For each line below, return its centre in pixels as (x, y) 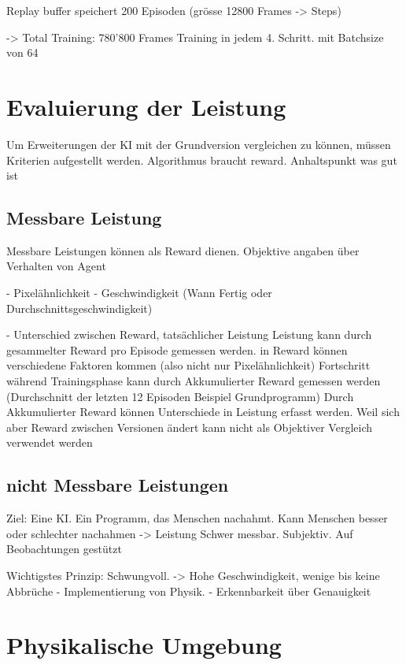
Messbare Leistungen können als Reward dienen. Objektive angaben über (183, 250)
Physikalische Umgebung (144, 645)
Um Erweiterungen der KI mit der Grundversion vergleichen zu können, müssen (199, 144)
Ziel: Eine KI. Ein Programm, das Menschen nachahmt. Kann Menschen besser (197, 518)
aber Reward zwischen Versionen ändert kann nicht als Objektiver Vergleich (189, 427)
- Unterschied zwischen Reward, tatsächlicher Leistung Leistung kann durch (189, 334)
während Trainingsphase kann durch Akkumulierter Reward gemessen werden (194, 381)
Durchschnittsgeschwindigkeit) (79, 308)
